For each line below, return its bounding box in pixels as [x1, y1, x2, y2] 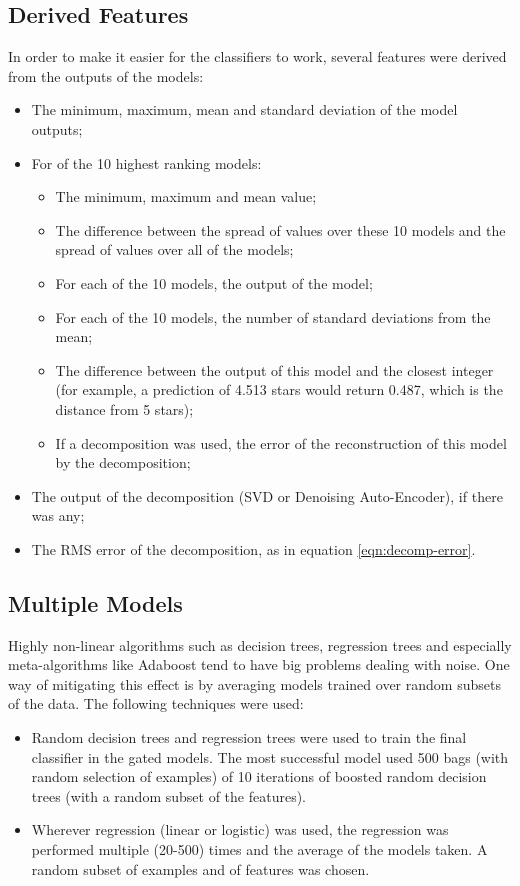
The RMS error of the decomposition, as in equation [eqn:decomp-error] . [31, 538, 476, 559]
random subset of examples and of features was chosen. [31, 858, 370, 879]
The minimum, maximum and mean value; [55, 186, 317, 207]
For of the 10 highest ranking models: [31, 152, 262, 173]
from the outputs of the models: [8, 65, 204, 86]
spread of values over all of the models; [55, 239, 294, 260]
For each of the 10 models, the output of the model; [55, 272, 373, 293]
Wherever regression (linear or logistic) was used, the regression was [31, 819, 449, 840]
